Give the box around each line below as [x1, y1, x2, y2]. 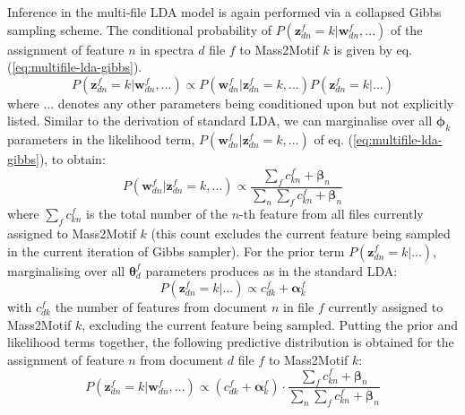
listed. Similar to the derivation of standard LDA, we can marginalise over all [7, 111, 433, 130]
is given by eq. [333, 39, 412, 58]
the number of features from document [55, 298, 268, 316]
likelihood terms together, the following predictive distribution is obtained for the [7, 333, 454, 351]
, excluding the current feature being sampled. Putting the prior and [82, 315, 459, 333]
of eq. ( [314, 130, 353, 149]
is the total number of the [86, 204, 228, 223]
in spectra [140, 39, 194, 58]
